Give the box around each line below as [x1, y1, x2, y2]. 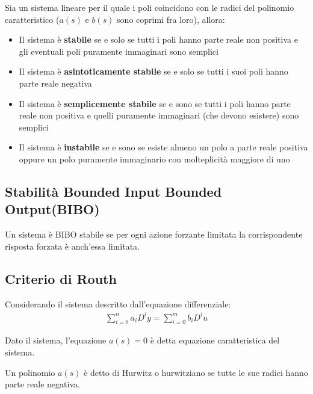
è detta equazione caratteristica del [150, 334, 280, 346]
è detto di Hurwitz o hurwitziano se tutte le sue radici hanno [84, 366, 308, 378]
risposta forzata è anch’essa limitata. [5, 239, 140, 252]
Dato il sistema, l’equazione [5, 334, 107, 346]
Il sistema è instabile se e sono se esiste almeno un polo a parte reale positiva [19, 141, 308, 153]
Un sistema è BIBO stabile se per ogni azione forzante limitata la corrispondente [5, 228, 303, 241]
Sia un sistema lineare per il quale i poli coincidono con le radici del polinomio [5, 1, 294, 13]
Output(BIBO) [5, 200, 100, 218]
